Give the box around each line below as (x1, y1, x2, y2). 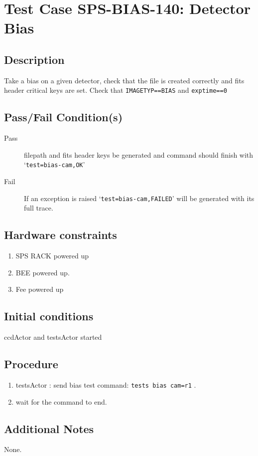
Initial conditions (4, 308, 94, 324)
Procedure (4, 356, 58, 372)
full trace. (24, 203, 53, 213)
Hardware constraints (4, 227, 117, 242)
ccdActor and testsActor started (4, 332, 102, 342)
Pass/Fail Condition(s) (4, 109, 123, 125)
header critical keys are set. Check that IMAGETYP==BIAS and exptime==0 (4, 85, 227, 95)
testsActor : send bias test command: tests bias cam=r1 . (15, 379, 196, 390)
